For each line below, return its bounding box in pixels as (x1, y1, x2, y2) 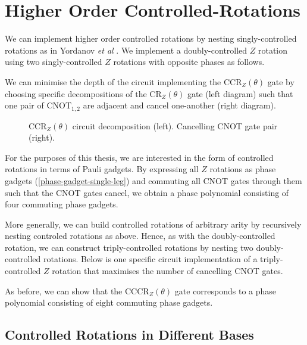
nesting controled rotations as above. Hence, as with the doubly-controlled (5, 229, 275, 242)
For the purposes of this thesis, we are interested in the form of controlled (5, 151, 274, 163)
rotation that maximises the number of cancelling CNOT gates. (52, 265, 283, 277)
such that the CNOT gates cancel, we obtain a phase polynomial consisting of (5, 186, 289, 198)
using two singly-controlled (5, 55, 102, 68)
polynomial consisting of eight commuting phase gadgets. (5, 296, 213, 309)
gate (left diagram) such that (187, 87, 293, 100)
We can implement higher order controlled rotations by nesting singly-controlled (5, 32, 297, 45)
